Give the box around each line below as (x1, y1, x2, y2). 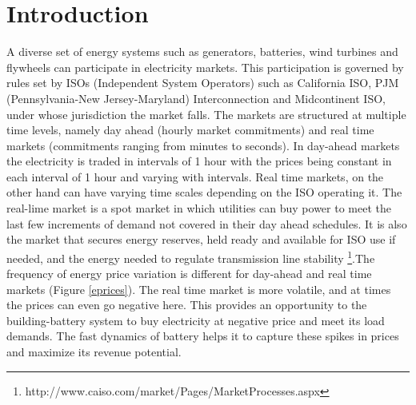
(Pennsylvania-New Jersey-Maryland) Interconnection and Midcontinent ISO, (6, 89, 386, 106)
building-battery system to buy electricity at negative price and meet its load (6, 312, 385, 328)
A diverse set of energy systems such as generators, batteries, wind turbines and (6, 43, 398, 60)
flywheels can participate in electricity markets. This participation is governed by (6, 58, 404, 75)
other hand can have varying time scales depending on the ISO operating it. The (6, 184, 402, 201)
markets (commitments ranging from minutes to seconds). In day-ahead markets (6, 137, 400, 153)
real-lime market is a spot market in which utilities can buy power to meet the (6, 200, 391, 216)
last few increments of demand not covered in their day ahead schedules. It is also (6, 215, 407, 232)
